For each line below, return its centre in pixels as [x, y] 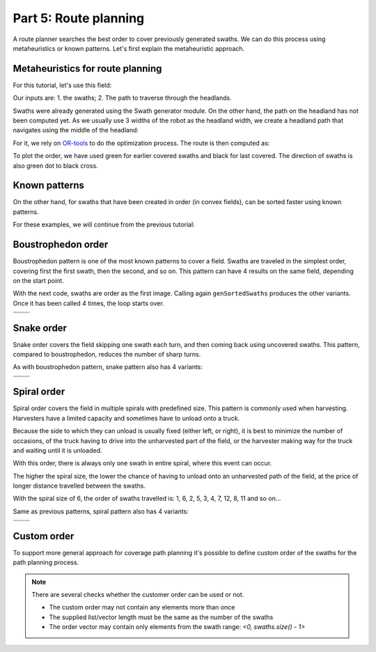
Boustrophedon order [61, 245]
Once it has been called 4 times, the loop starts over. [88, 303]
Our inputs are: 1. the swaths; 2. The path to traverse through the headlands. [123, 98]
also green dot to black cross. [56, 165]
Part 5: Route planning [79, 18]
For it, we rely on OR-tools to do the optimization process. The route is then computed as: [141, 143]
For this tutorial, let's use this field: [62, 85]
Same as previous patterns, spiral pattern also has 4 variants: [101, 511]
